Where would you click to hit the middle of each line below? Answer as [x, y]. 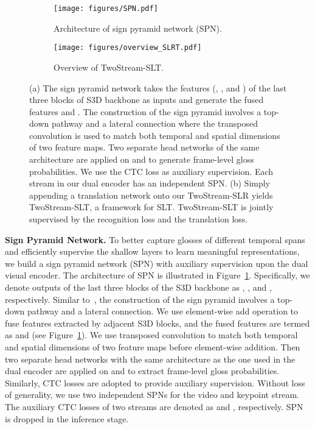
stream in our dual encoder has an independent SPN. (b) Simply [150, 183]
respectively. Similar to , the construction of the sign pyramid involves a [140, 299]
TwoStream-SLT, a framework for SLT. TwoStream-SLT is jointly [151, 207]
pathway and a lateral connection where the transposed [154, 123]
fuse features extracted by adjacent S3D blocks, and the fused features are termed [157, 323]
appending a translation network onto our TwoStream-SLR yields [151, 195]
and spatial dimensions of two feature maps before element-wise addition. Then [153, 346]
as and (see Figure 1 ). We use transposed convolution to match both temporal [151, 335]
